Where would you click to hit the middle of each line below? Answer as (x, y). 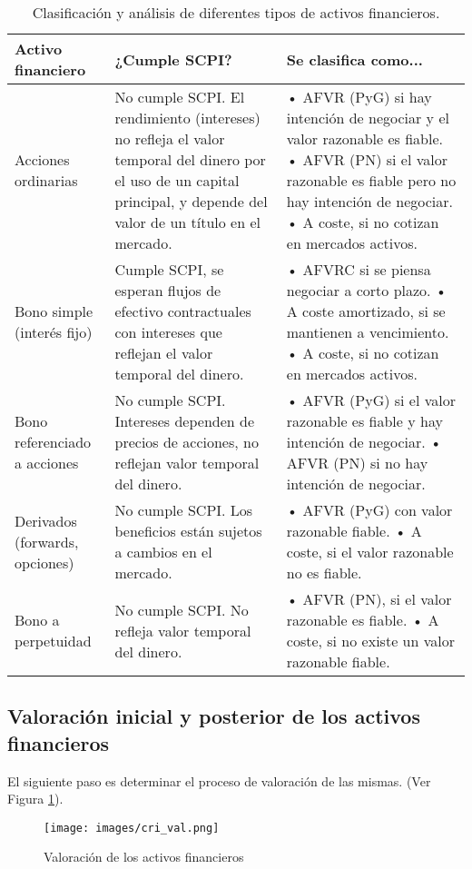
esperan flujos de (168, 290)
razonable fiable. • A (354, 531)
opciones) (44, 562)
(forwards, (47, 541)
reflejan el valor (164, 353)
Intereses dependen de (185, 421)
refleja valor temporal (183, 630)
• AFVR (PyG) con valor (369, 510)
